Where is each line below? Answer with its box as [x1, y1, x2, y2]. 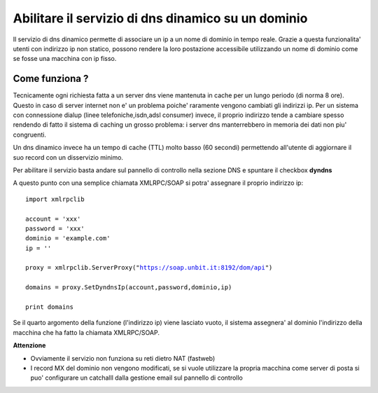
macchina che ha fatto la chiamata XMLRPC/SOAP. [13, 328, 160, 336]
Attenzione [13, 341, 46, 350]
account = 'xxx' [25, 214, 81, 223]
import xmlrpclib [25, 195, 85, 203]
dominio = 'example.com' [25, 235, 111, 242]
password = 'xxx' [25, 224, 85, 233]
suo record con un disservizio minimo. [13, 153, 124, 161]
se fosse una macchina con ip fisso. [13, 55, 117, 63]
